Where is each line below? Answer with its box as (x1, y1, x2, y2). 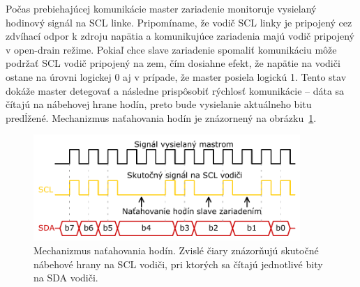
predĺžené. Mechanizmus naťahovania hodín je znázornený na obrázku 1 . (6, 110, 317, 125)
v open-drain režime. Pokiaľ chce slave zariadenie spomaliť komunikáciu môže (6, 42, 337, 56)
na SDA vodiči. (33, 270, 98, 285)
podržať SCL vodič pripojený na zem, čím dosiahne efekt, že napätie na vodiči (6, 56, 340, 70)
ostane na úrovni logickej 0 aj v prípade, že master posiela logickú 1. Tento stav (6, 69, 347, 84)
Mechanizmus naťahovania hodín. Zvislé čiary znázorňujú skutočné (33, 243, 319, 258)
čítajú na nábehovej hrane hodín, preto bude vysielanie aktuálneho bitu (6, 97, 312, 111)
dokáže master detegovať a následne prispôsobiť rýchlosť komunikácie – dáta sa (6, 83, 345, 98)
